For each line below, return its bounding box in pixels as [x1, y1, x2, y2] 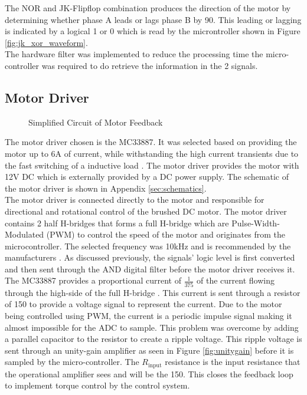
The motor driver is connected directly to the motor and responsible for [5, 193, 264, 206]
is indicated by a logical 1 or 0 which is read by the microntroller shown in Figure [5, 25, 301, 37]
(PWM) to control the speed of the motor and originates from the [46, 228, 285, 241]
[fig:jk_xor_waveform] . [5, 36, 88, 48]
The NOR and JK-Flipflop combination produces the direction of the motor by [5, 2, 291, 14]
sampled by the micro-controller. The [5, 355, 139, 368]
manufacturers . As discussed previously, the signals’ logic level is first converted [5, 251, 295, 264]
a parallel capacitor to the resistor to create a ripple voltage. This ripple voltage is [5, 333, 302, 345]
